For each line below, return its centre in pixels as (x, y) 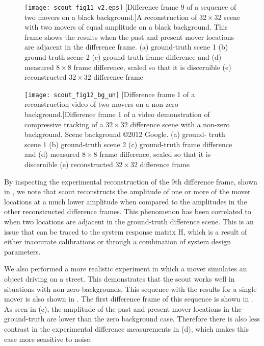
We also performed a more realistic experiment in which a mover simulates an (126, 269)
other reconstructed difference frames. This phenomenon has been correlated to (128, 211)
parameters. (22, 251)
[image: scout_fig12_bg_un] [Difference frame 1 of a (110, 94)
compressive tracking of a (64, 124)
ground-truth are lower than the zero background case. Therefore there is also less (132, 319)
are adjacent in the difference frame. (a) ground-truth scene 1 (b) (126, 47)
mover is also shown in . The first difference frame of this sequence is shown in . (129, 299)
